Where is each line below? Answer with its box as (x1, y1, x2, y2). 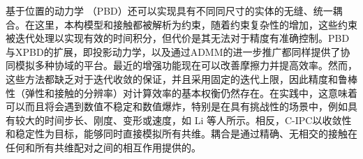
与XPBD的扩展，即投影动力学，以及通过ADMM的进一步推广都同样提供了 (6, 44, 341, 59)
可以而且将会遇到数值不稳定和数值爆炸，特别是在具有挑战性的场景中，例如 (6, 99, 348, 114)
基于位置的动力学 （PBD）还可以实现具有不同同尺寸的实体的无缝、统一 (6, 3, 333, 17)
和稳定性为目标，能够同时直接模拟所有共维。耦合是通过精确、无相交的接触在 (6, 126, 357, 141)
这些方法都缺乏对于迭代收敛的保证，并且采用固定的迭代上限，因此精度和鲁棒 (6, 71, 357, 86)
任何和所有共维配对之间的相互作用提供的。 (6, 139, 201, 154)
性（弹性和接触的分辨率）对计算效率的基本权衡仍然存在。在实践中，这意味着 (6, 85, 357, 100)
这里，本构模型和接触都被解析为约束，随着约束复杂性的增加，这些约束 (34, 17, 357, 31)
